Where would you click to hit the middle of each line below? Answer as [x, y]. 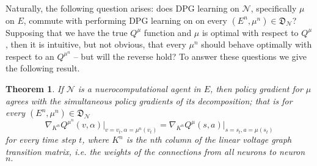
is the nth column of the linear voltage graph [209, 139]
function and [168, 32]
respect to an [30, 56]
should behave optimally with [257, 44]
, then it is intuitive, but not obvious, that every [96, 44]
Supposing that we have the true [67, 32]
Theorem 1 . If [35, 88]
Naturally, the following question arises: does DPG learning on [122, 8]
